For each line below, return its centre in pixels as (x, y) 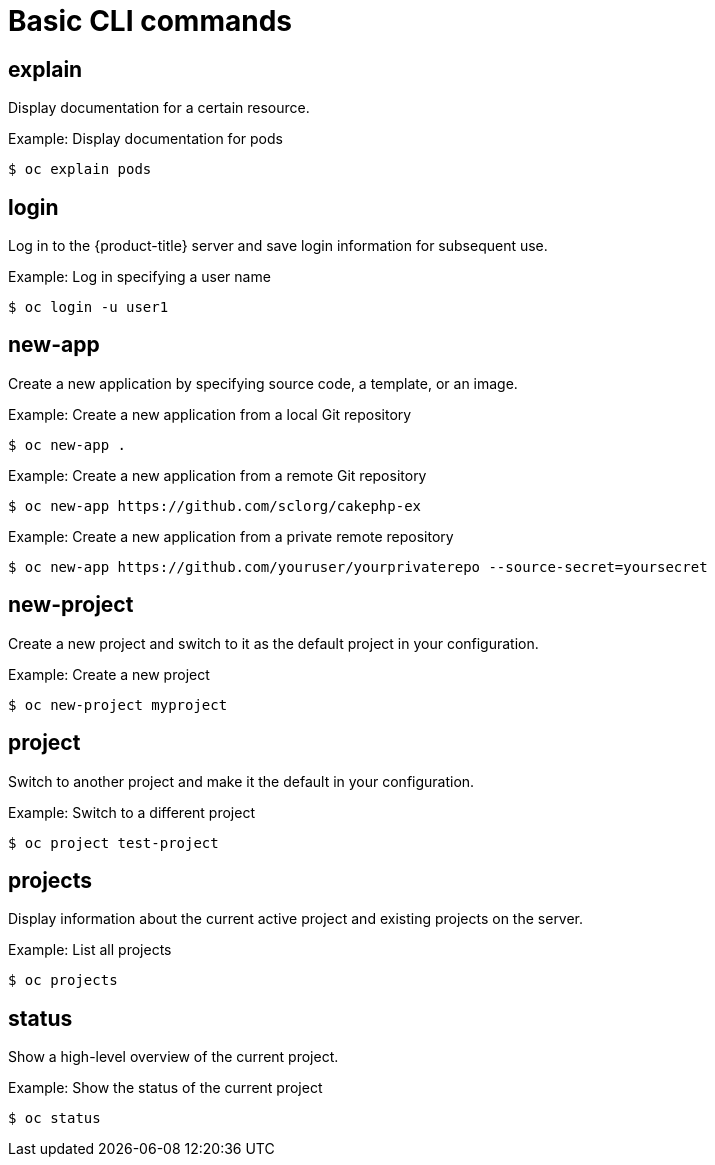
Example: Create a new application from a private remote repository (231, 536)
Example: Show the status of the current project (165, 1088)
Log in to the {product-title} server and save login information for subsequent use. (278, 246)
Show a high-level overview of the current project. (173, 1057)
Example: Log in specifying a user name (139, 277)
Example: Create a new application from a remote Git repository (217, 475)
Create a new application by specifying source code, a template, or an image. (263, 383)
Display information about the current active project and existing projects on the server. (296, 919)
